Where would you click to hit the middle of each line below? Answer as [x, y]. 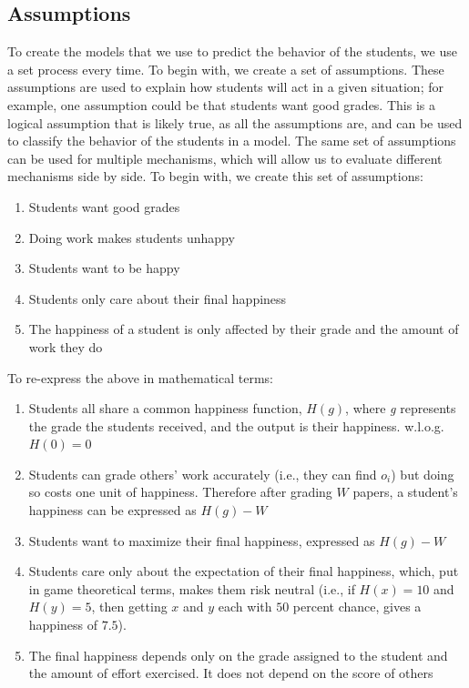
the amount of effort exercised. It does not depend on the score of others [231, 673]
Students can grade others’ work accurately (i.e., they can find [203, 474]
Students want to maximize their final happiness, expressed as [202, 540]
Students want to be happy [104, 268]
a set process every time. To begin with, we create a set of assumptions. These [226, 69]
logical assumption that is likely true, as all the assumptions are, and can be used [235, 122]
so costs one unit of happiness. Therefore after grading [180, 492]
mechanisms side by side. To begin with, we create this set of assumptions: [215, 176]
